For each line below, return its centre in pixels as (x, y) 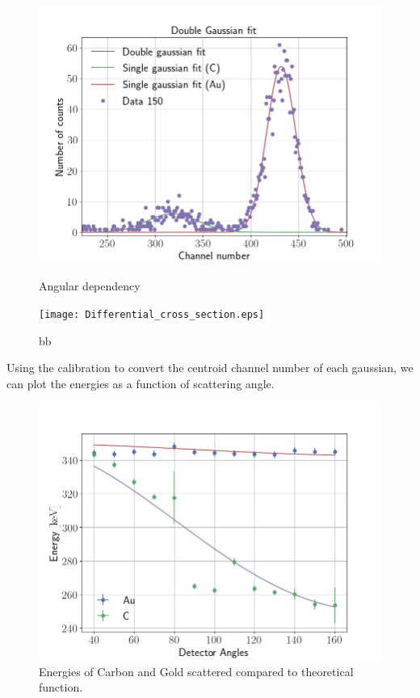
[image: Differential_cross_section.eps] (152, 314)
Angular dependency (90, 286)
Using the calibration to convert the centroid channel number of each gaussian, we (210, 368)
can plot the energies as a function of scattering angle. (141, 383)
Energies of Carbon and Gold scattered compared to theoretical (196, 671)
